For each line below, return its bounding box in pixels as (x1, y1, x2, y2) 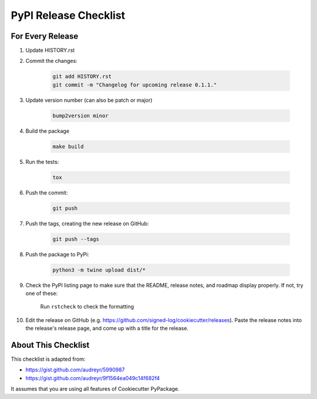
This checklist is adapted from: (11, 356, 86, 363)
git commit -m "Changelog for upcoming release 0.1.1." (52, 81, 217, 88)
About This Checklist (11, 340, 90, 350)
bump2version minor (52, 112, 109, 119)
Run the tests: (25, 158, 59, 165)
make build (52, 143, 84, 150)
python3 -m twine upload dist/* (52, 266, 146, 273)
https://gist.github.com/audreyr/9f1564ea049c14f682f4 (25, 374, 160, 381)
